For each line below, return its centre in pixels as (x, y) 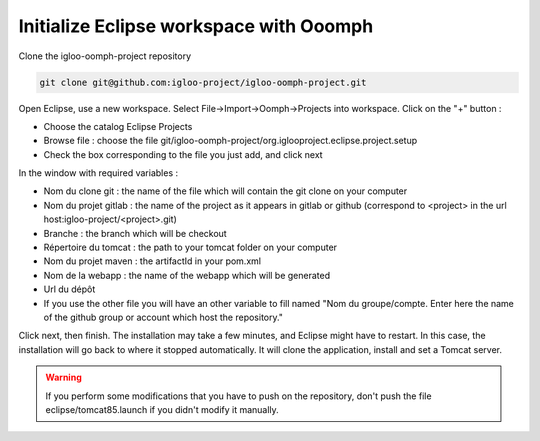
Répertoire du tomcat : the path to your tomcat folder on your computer (190, 247)
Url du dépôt (69, 289)
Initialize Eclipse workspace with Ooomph (196, 26)
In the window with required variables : (98, 173)
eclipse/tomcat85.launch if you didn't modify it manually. (162, 409)
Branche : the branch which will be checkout (135, 233)
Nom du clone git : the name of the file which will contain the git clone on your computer (225, 191)
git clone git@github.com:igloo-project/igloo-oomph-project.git (203, 82)
